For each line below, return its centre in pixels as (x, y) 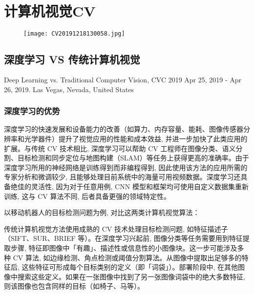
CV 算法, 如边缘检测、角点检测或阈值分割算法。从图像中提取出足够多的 (127, 257)
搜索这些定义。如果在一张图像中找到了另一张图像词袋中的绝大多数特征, (131, 276)
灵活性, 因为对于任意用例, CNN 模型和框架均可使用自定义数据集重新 (140, 186)
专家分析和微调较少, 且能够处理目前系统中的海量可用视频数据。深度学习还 (122, 177)
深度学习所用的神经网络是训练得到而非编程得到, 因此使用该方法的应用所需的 (126, 167)
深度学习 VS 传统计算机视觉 (72, 59)
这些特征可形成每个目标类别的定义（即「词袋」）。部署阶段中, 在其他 (130, 267)
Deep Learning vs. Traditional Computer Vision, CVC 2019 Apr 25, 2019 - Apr (123, 79)
